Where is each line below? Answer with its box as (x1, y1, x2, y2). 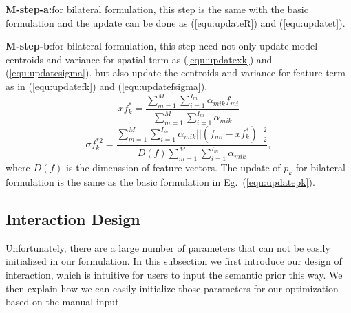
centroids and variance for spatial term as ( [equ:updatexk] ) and (6, 52, 273, 66)
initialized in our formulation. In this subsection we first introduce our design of (6, 254, 342, 268)
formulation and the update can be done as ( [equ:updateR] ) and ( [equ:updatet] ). (6, 15, 345, 30)
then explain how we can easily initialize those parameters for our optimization (6, 281, 339, 295)
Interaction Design (6, 208, 140, 229)
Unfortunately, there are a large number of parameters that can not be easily (6, 240, 330, 255)
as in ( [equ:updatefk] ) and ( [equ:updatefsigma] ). (6, 78, 208, 93)
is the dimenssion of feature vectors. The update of (66, 160, 281, 175)
